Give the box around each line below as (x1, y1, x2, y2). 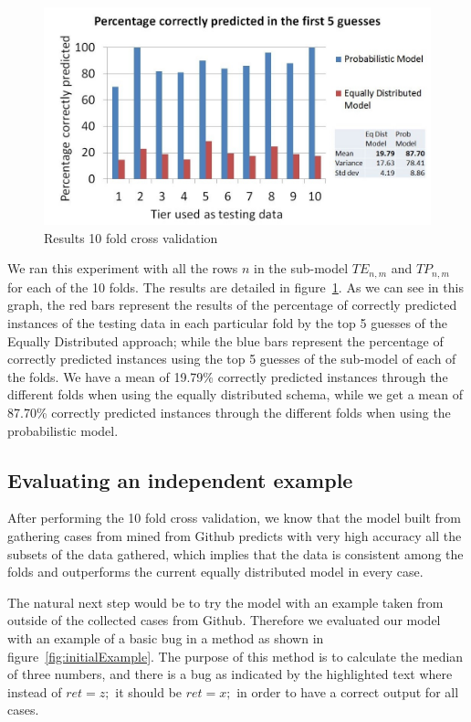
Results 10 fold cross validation (44, 228, 218, 247)
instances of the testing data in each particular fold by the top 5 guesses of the (7, 313, 447, 333)
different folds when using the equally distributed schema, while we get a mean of (7, 385, 463, 404)
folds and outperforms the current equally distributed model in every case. (7, 562, 424, 581)
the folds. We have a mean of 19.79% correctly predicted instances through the (7, 366, 448, 386)
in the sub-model (254, 259, 349, 278)
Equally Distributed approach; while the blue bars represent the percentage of (7, 331, 444, 350)
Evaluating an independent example (7, 465, 353, 494)
